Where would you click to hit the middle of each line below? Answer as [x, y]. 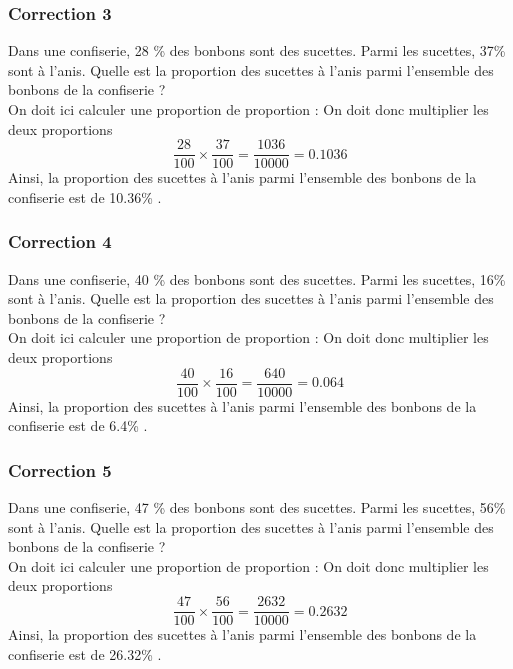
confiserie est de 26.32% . [85, 653]
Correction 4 [60, 241]
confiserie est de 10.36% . [85, 196]
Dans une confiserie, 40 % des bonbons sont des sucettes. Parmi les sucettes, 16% [257, 278]
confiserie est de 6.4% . [78, 425]
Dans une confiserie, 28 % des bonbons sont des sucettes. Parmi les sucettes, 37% [257, 50]
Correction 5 [60, 469]
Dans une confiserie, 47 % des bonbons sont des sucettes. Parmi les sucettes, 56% [257, 507]
